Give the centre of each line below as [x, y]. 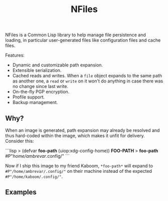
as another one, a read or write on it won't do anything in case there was [88, 81]
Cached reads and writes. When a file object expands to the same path [87, 76]
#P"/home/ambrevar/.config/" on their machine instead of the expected [78, 171]
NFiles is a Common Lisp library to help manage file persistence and [76, 35]
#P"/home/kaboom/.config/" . [34, 176]
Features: [15, 55]
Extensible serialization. [37, 70]
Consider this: [20, 141]
